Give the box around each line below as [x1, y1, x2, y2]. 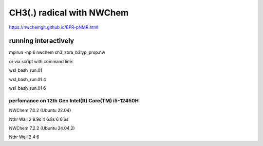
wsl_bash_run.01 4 [9, 76, 46, 82]
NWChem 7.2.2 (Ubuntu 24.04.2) [9, 125, 75, 131]
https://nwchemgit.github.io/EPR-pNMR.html [9, 24, 98, 30]
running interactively [9, 37, 75, 45]
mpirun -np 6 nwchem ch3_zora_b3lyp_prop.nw [9, 49, 106, 55]
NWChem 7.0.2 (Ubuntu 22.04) [9, 107, 72, 114]
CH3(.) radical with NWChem [9, 7, 129, 18]
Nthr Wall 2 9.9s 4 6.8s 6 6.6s [9, 116, 69, 122]
